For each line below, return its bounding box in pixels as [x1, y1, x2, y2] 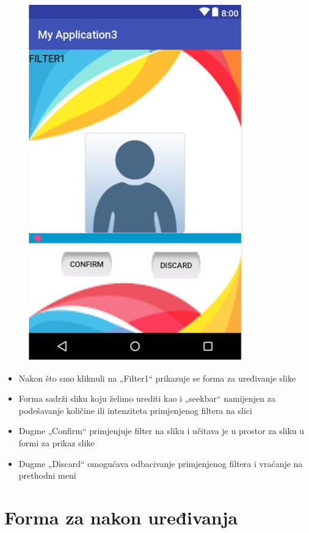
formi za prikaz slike [18, 436, 95, 449]
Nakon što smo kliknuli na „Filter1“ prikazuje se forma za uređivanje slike [18, 371, 296, 384]
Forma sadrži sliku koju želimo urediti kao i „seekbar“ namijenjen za [18, 392, 275, 405]
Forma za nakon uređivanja [4, 504, 238, 529]
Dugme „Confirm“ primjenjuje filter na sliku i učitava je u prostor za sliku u [18, 424, 305, 437]
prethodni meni [18, 469, 76, 482]
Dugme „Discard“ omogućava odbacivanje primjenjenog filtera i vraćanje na [18, 457, 303, 470]
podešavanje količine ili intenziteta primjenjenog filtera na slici [18, 404, 252, 416]
